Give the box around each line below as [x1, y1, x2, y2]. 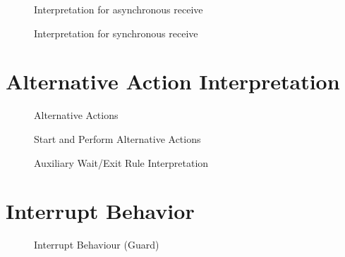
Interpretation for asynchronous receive [34, 2, 203, 16]
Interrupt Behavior [6, 196, 195, 225]
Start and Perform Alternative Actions [34, 131, 201, 146]
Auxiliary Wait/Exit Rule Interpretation [34, 155, 209, 170]
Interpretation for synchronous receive [34, 25, 198, 40]
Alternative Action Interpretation [6, 67, 340, 96]
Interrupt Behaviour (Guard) [34, 237, 159, 252]
